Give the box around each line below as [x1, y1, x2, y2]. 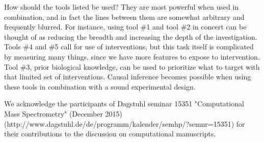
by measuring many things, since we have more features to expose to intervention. [4, 51, 260, 62]
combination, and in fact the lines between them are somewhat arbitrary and [4, 11, 245, 22]
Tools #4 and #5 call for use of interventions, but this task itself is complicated [4, 41, 254, 52]
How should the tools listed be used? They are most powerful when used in [4, 2, 239, 12]
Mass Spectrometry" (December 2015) [4, 108, 123, 119]
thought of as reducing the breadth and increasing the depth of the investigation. [4, 31, 257, 42]
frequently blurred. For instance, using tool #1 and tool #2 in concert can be [4, 21, 247, 32]
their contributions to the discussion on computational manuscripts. [4, 128, 216, 139]
